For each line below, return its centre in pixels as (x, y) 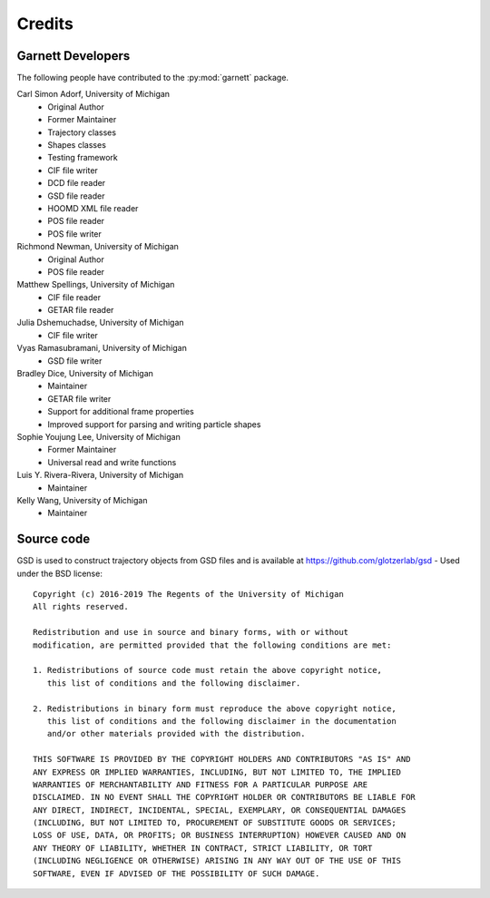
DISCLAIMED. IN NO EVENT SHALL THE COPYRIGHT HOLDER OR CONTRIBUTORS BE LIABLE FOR (225, 797)
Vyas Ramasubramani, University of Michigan (102, 348)
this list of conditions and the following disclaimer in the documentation (221, 721)
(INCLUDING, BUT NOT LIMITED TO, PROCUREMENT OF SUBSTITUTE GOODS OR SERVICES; (215, 823)
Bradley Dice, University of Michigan (85, 374)
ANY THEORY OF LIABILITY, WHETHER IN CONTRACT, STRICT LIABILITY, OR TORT (203, 848)
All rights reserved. (81, 607)
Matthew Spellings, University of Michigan (96, 285)
